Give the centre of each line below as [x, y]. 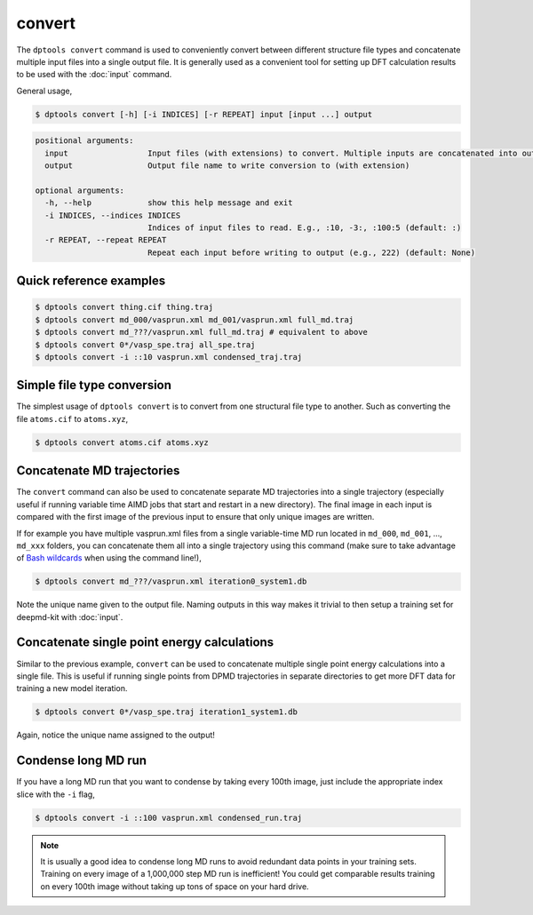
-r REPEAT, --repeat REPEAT [106, 240]
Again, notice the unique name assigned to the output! [115, 735]
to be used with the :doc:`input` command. [94, 75]
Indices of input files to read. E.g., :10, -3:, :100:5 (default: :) [304, 228]
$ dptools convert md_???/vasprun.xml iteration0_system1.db [171, 581]
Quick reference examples [91, 281]
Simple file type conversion [94, 385]
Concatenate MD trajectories [98, 471]
